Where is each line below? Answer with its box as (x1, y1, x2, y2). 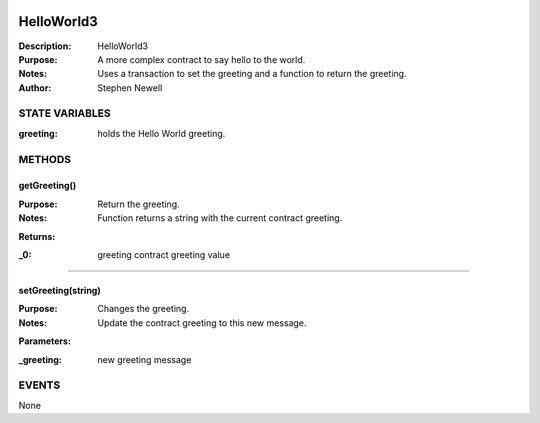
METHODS (18, 152, 72, 166)
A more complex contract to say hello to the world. (97, 53, 306, 65)
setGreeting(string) (18, 284, 101, 296)
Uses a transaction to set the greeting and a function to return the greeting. (97, 68, 407, 80)
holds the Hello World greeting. (97, 127, 226, 139)
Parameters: (18, 335, 72, 347)
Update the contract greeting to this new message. (97, 316, 307, 329)
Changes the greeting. (97, 303, 190, 315)
